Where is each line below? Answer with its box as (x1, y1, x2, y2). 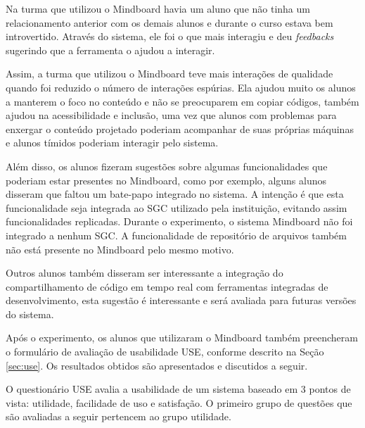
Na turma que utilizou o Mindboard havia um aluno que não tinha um (6, 1, 310, 15)
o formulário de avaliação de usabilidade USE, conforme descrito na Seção (6, 344, 324, 359)
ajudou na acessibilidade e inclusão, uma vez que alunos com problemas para (6, 108, 337, 122)
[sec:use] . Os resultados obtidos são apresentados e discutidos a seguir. (6, 358, 308, 372)
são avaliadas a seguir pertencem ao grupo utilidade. (6, 409, 231, 424)
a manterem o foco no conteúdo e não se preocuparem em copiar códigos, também (6, 94, 359, 108)
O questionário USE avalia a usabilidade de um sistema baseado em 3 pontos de (6, 382, 351, 396)
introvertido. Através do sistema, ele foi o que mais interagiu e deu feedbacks (6, 29, 334, 44)
